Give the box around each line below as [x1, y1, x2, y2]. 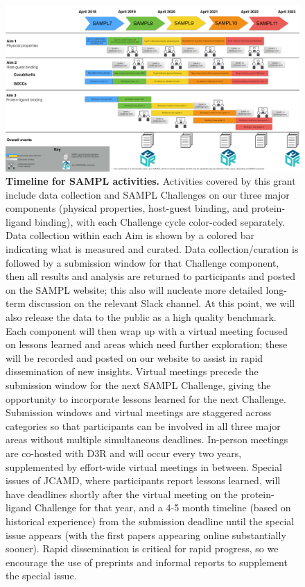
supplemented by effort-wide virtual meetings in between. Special [6, 459, 282, 474]
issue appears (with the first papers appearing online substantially [6, 527, 286, 542]
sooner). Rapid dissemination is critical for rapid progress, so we [6, 541, 279, 556]
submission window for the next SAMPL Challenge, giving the [6, 378, 271, 392]
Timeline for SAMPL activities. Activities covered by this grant [6, 174, 296, 188]
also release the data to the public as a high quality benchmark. [6, 310, 277, 324]
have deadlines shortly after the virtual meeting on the [6, 486, 238, 501]
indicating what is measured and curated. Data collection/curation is [6, 242, 299, 256]
